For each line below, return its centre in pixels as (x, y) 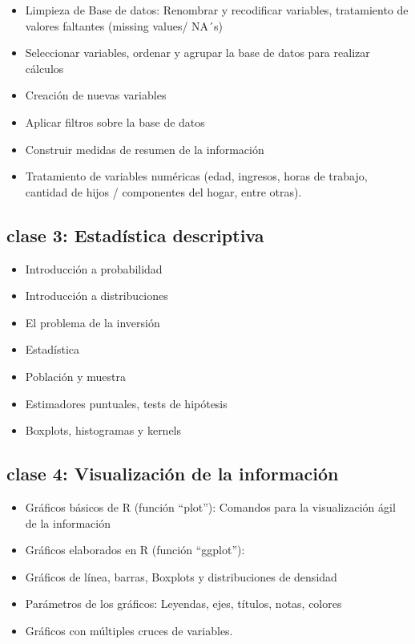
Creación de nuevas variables (96, 95)
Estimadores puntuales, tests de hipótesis (126, 403)
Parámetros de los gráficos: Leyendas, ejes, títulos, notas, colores (183, 603)
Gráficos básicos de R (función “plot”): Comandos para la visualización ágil (210, 506)
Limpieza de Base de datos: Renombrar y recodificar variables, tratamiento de (217, 10)
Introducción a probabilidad (94, 268)
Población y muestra (75, 376)
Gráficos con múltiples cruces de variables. (129, 630)
